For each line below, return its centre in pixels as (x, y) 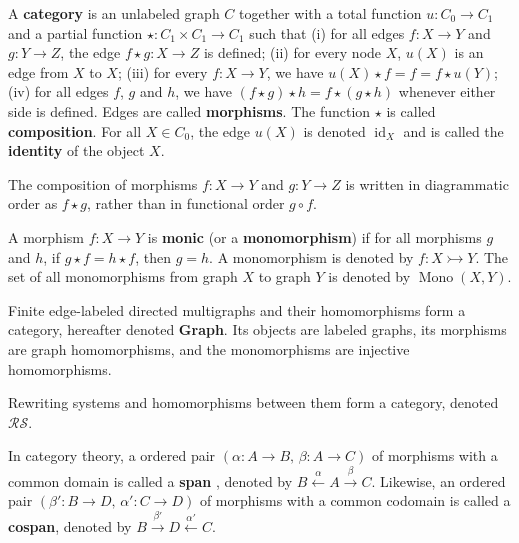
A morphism (46, 236)
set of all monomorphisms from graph (123, 276)
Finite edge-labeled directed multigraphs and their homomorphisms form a (237, 309)
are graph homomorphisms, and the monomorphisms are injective (209, 348)
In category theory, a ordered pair (112, 455)
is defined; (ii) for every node (292, 52)
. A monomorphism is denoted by (311, 256)
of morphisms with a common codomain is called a (355, 500)
